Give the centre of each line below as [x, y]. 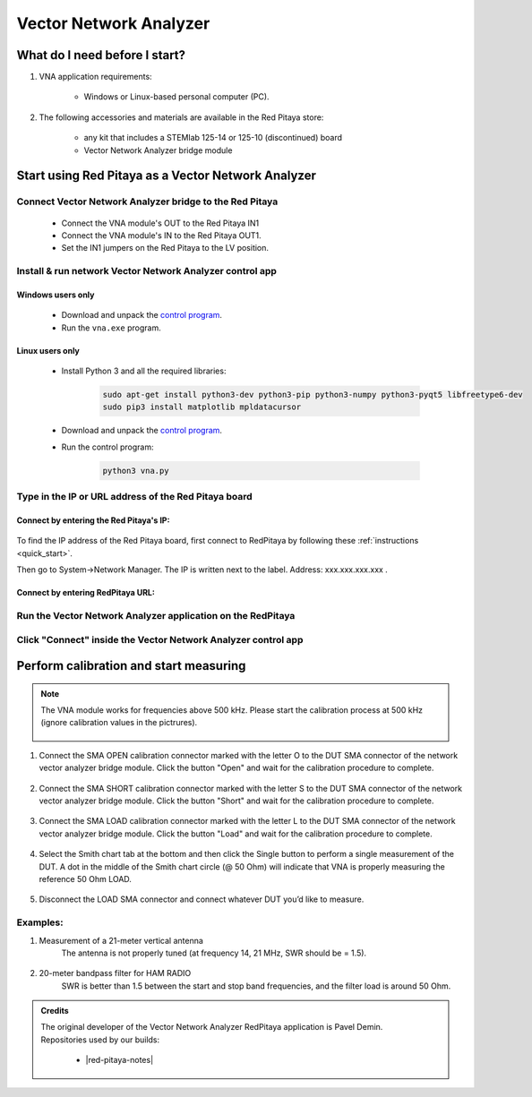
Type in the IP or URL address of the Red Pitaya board [134, 497]
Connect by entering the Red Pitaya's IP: [93, 520]
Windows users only [56, 295]
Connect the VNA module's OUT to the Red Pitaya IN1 [160, 223]
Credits [55, 1011]
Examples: [40, 922]
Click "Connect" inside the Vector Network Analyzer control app [160, 639]
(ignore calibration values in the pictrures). [119, 723]
